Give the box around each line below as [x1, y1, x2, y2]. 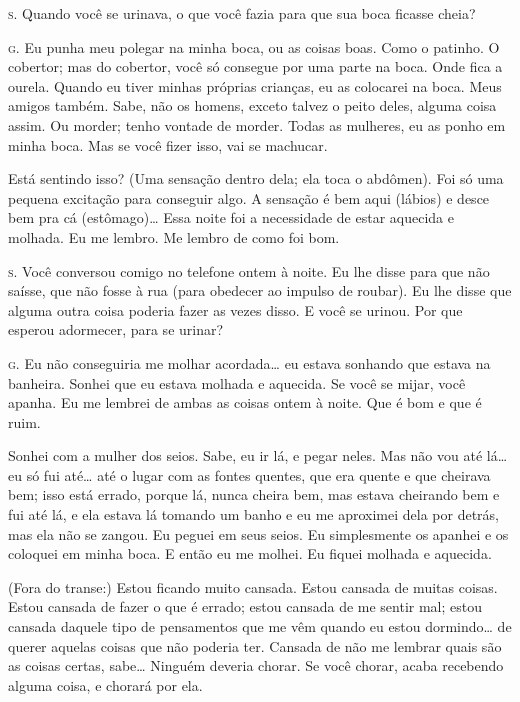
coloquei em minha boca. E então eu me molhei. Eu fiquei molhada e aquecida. [8, 543, 492, 564]
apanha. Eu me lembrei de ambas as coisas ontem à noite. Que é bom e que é [8, 392, 482, 413]
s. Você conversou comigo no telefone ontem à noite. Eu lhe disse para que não [8, 260, 490, 281]
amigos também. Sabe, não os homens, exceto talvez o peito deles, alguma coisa [8, 95, 497, 116]
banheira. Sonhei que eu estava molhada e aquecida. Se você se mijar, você [8, 372, 466, 393]
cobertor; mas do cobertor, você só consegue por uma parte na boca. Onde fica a [8, 56, 503, 77]
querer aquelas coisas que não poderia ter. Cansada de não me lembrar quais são [8, 635, 502, 656]
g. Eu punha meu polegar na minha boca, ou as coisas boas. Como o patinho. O [8, 36, 500, 57]
